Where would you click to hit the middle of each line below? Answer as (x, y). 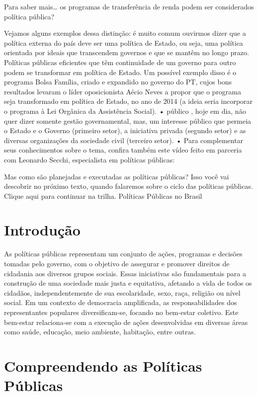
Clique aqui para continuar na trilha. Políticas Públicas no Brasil (103, 196)
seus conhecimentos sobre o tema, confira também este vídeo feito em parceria (123, 150)
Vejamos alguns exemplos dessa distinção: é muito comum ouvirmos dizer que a (125, 33)
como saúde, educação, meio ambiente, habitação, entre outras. (100, 332)
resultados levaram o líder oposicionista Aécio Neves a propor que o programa (123, 91)
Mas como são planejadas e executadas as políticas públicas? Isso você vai (117, 176)
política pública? (29, 16)
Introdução (42, 230)
